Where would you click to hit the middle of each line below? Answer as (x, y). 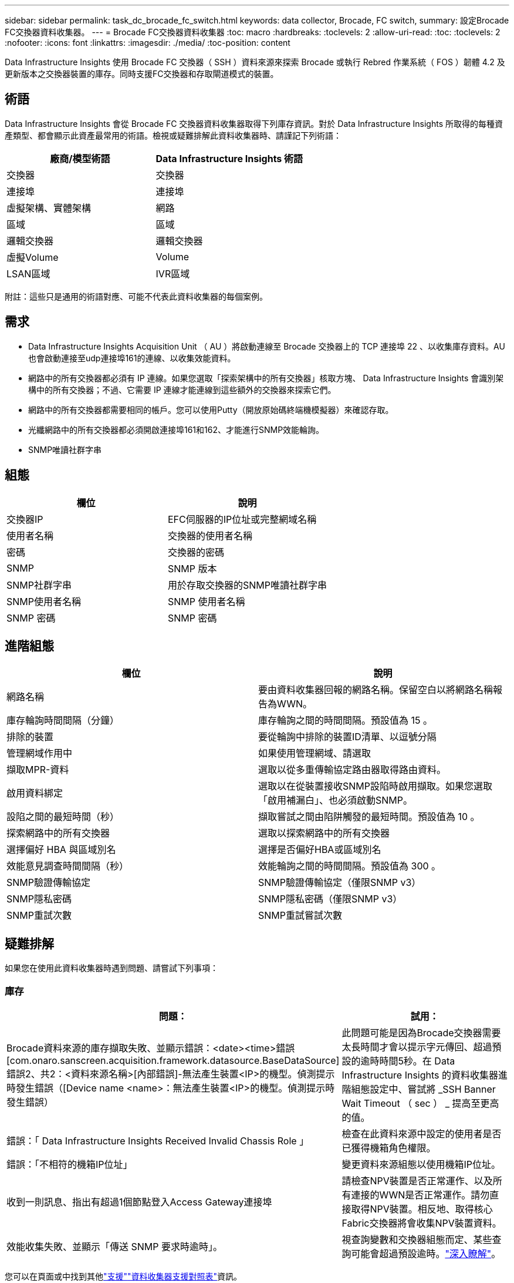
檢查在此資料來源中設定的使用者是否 (422, 1133)
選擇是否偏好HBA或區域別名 (320, 850)
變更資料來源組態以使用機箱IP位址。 (421, 1164)
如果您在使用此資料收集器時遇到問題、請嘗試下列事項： (111, 968)
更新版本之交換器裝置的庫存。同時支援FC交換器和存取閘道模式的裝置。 (142, 74)
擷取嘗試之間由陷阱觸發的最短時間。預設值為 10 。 (369, 817)
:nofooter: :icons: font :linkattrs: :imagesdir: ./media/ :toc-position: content (148, 43)
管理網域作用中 (40, 753)
